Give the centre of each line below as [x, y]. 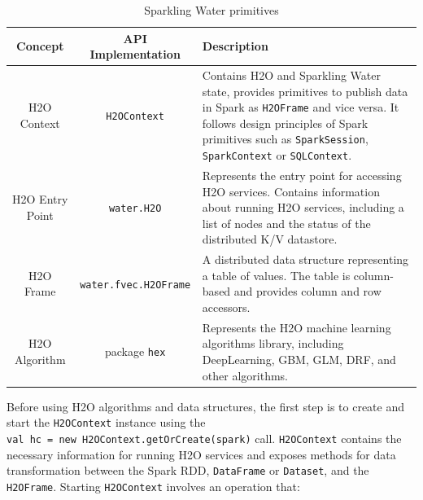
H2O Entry [40, 199]
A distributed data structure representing [305, 259]
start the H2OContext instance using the [106, 422]
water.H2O [135, 209]
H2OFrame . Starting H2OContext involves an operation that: [153, 486]
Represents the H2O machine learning [297, 327]
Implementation [135, 54]
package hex [135, 351]
